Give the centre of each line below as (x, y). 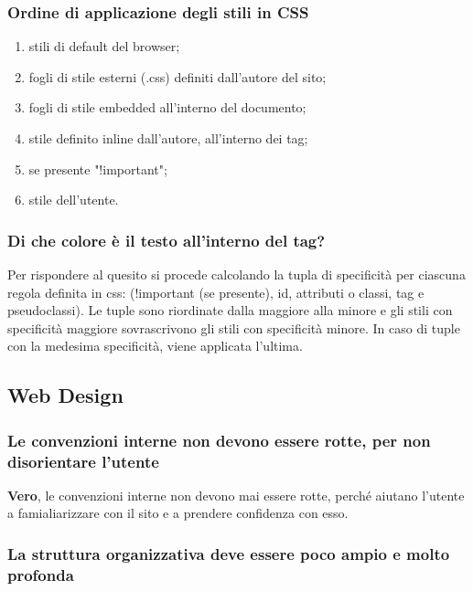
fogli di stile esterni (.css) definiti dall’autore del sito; (177, 76)
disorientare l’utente (83, 461)
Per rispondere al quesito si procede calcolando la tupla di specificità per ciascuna (236, 274)
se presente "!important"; (98, 169)
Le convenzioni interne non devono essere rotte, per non (219, 440)
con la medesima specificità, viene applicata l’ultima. (155, 346)
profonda (41, 574)
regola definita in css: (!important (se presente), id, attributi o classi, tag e (216, 292)
